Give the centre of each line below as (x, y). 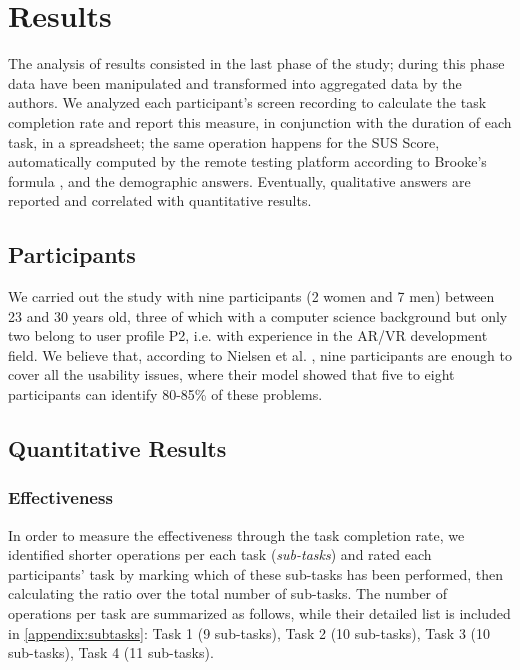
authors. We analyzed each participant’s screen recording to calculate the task (247, 102)
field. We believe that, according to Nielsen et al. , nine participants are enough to (260, 354)
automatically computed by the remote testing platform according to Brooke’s (247, 161)
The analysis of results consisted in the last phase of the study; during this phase (256, 63)
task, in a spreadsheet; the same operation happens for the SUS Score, (224, 141)
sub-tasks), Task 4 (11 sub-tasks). (111, 652)
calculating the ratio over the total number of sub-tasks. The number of (228, 593)
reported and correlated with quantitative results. (160, 200)
